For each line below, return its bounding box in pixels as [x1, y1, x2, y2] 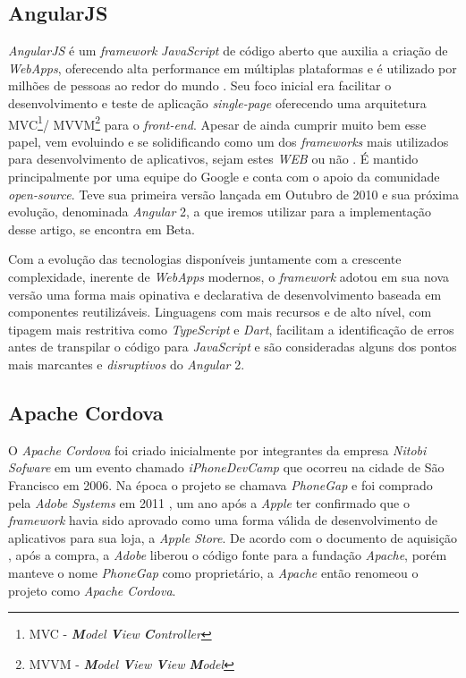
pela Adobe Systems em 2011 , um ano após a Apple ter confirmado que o [8, 493, 410, 512]
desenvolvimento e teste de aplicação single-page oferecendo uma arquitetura [8, 93, 427, 112]
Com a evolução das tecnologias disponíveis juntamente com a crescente [8, 250, 402, 268]
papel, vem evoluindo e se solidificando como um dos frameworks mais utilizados [8, 131, 449, 150]
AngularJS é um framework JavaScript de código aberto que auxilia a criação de [8, 41, 448, 60]
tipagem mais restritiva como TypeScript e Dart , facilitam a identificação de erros [8, 319, 454, 338]
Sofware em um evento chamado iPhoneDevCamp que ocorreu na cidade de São [8, 458, 445, 477]
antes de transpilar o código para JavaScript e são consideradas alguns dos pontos [8, 337, 457, 356]
